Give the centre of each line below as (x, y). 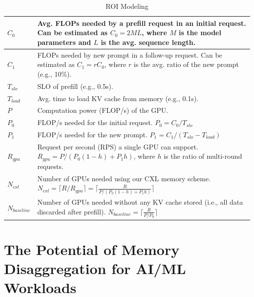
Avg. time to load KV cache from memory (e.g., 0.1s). (118, 98)
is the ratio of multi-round (203, 156)
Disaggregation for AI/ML (95, 268)
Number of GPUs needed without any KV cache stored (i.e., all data (140, 202)
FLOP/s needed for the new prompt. (92, 135)
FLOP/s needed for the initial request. (95, 122)
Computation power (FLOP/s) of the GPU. (103, 110)
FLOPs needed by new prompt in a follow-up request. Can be (130, 54)
